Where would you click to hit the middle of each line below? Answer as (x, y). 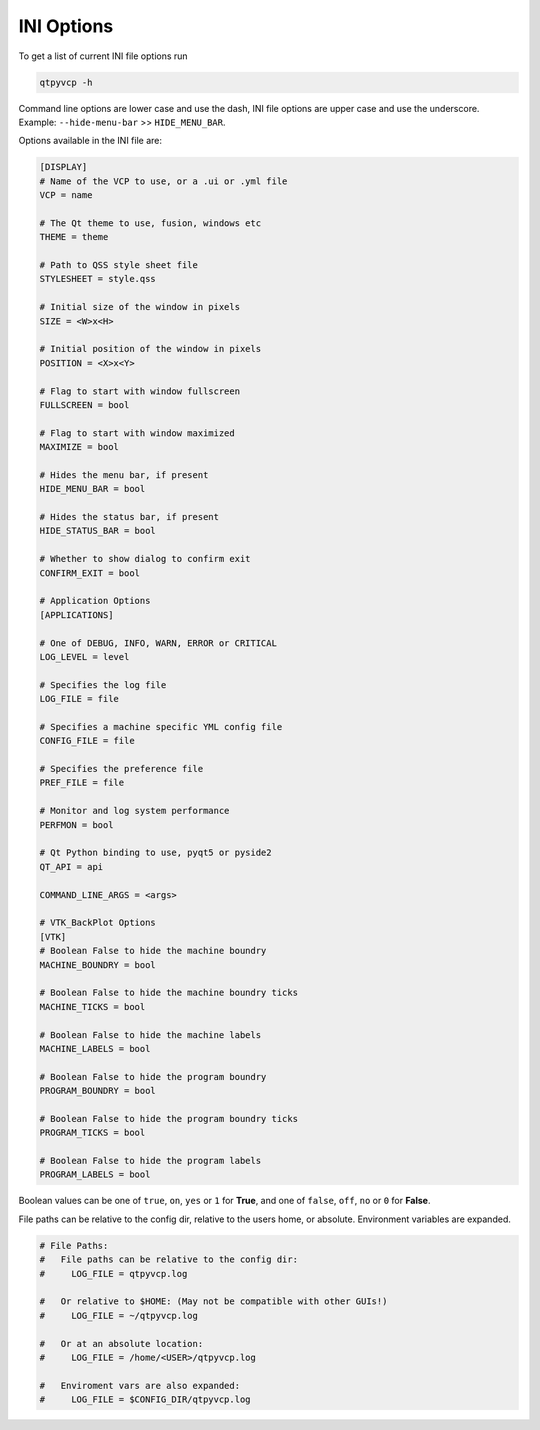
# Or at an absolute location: (121, 1343)
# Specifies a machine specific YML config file (161, 726)
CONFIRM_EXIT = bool (89, 573)
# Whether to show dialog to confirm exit (145, 559)
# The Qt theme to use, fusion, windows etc (150, 223)
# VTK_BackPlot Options (98, 923)
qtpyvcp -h (66, 82)
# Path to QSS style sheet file (119, 265)
